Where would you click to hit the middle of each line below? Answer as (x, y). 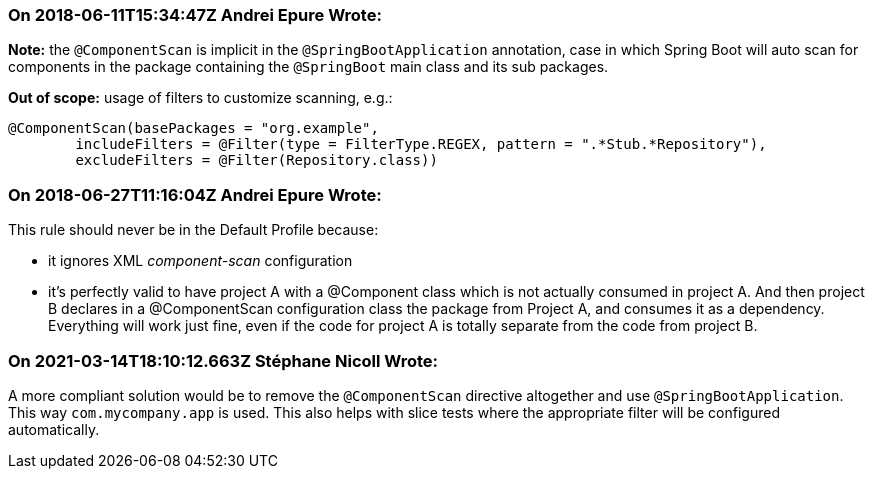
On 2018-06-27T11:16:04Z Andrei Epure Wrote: (195, 194)
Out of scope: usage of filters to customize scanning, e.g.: (200, 98)
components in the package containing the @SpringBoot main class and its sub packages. (308, 67)
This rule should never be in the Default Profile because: (193, 230)
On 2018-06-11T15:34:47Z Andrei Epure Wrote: (195, 15)
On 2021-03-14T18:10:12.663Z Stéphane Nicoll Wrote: (223, 360)
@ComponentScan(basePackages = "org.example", (193, 128)
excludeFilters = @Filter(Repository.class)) (256, 160)
